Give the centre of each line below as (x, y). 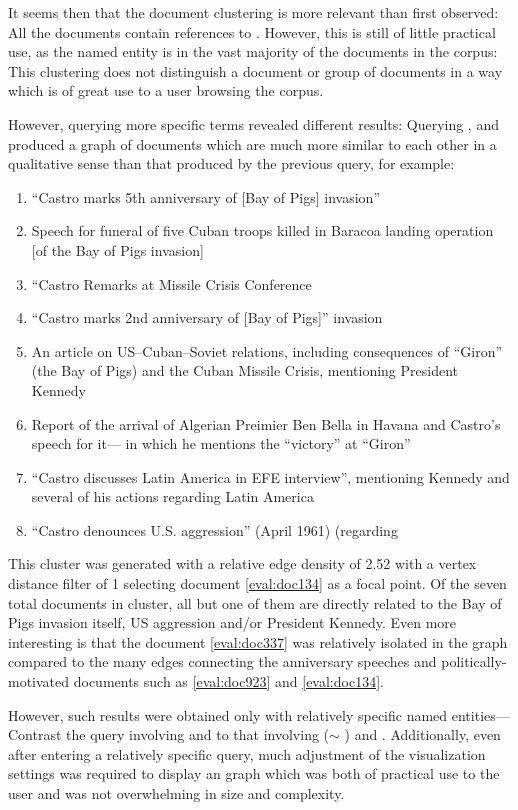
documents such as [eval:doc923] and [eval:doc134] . (228, 681)
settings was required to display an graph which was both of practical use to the (254, 773)
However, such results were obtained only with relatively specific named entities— (259, 714)
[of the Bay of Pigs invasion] (117, 249)
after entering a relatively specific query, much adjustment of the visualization (247, 753)
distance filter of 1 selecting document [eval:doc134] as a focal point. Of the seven (257, 583)
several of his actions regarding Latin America (172, 496)
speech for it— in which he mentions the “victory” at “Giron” (221, 443)
